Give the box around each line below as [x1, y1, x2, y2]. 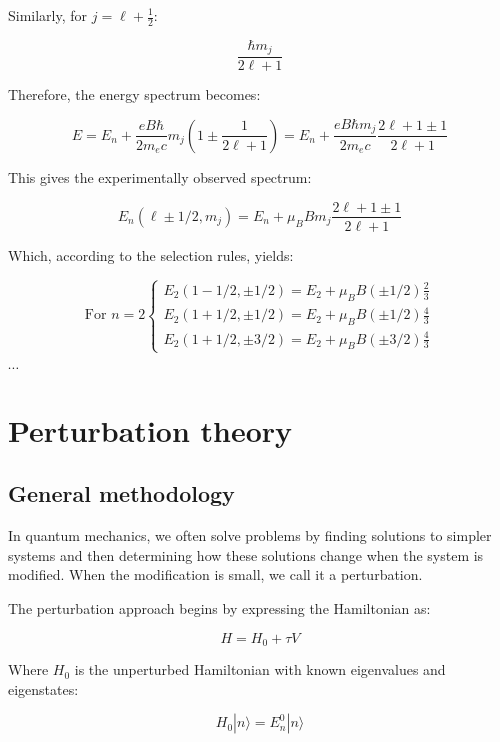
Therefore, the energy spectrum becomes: [8, 84, 261, 105]
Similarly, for [8, 5, 88, 25]
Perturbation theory [8, 409, 293, 450]
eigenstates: [8, 678, 79, 699]
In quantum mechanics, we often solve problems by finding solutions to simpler [8, 525, 492, 546]
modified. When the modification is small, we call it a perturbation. [8, 564, 423, 585]
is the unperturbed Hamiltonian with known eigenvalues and [74, 659, 446, 680]
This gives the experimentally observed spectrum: [8, 166, 312, 187]
